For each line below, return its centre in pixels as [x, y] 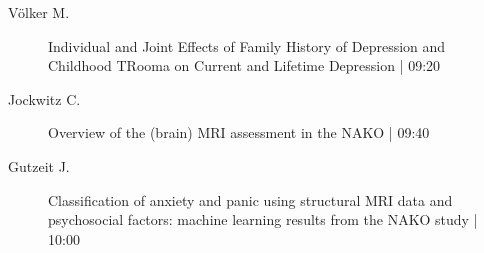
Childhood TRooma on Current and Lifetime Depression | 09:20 [244, 65]
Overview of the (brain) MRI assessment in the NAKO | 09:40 [239, 132]
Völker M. [39, 12]
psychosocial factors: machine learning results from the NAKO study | [263, 219]
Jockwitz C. [44, 98]
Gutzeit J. [39, 165]
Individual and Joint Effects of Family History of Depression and [247, 45]
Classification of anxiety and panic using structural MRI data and [250, 199]
